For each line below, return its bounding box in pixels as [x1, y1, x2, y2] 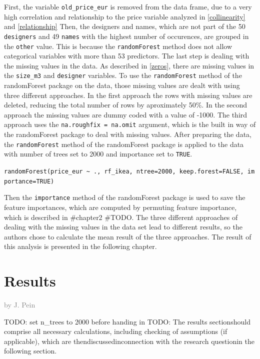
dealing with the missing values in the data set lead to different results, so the [4, 221, 242, 232]
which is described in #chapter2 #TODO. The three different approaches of [4, 211, 238, 222]
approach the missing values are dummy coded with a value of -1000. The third [4, 109, 247, 119]
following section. [4, 345, 57, 356]
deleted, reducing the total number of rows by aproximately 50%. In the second [4, 99, 247, 110]
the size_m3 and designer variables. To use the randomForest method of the [4, 70, 242, 80]
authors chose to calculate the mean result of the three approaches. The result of [4, 231, 251, 241]
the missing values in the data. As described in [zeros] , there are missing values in [4, 60, 254, 70]
